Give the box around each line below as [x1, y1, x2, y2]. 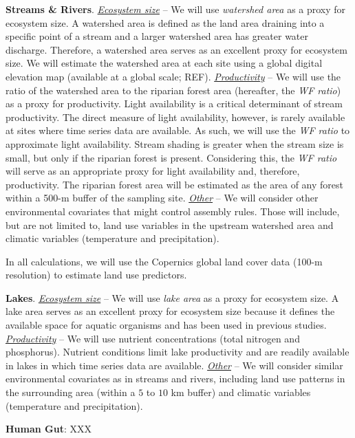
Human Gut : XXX [6, 421, 92, 436]
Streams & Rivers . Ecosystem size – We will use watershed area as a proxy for [6, 2, 346, 16]
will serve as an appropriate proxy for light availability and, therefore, [6, 164, 300, 178]
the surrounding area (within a [6, 385, 136, 399]
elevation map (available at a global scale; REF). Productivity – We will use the [6, 69, 341, 83]
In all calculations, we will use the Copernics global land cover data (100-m [6, 254, 323, 268]
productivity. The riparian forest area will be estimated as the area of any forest [6, 177, 343, 191]
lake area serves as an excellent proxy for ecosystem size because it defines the [6, 304, 335, 318]
